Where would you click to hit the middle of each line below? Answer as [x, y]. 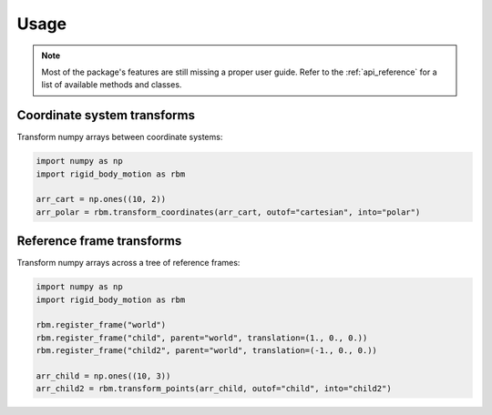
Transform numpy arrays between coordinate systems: [120, 137]
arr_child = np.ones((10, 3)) [103, 376]
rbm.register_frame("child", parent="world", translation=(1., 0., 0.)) [202, 338]
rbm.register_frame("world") [101, 325]
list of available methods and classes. [112, 85]
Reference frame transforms [99, 241]
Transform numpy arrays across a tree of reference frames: [128, 263]
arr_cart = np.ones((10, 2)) [101, 199]
